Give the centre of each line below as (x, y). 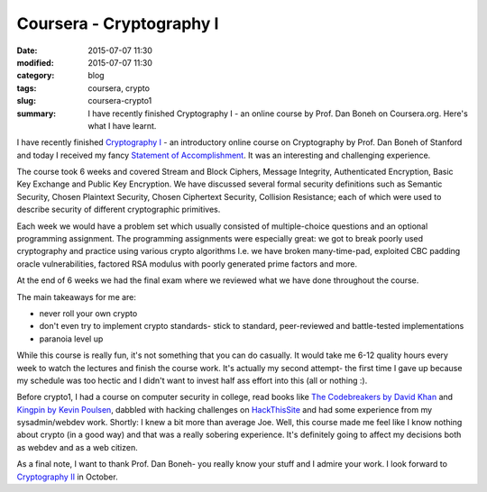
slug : (26, 101)
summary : (37, 114)
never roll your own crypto (88, 313)
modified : (35, 62)
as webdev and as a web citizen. (78, 447)
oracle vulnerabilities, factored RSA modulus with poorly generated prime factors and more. (187, 264)
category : (36, 76)
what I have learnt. (122, 125)
